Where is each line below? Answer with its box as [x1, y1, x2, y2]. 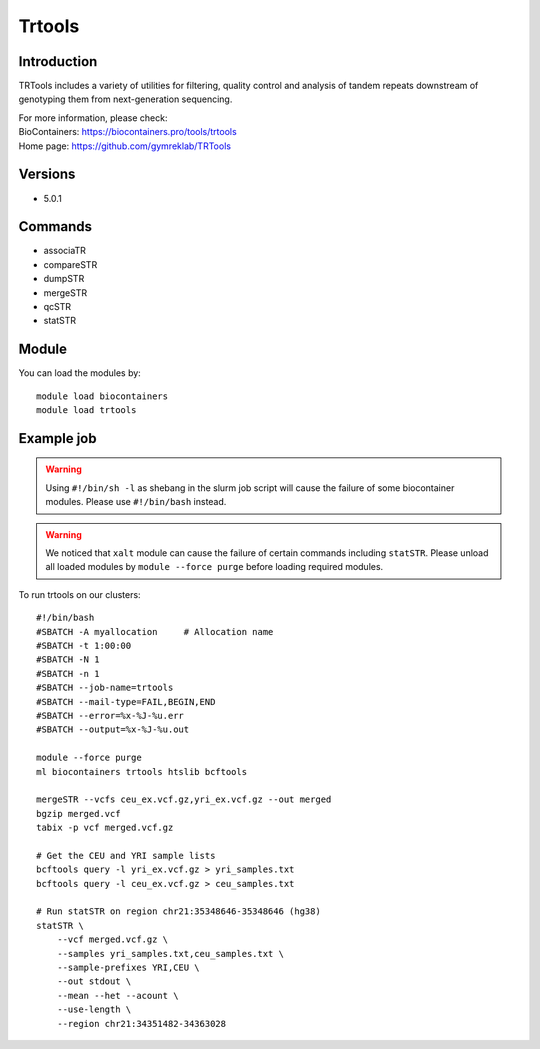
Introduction [18, 53, 98, 70]
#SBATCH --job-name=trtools [36, 682, 174, 694]
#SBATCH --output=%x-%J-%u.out [36, 724, 190, 735]
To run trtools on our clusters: [18, 588, 141, 600]
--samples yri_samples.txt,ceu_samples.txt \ [56, 948, 285, 959]
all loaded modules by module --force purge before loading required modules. [45, 561, 384, 573]
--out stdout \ [56, 976, 132, 987]
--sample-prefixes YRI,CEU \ [56, 961, 200, 973]
